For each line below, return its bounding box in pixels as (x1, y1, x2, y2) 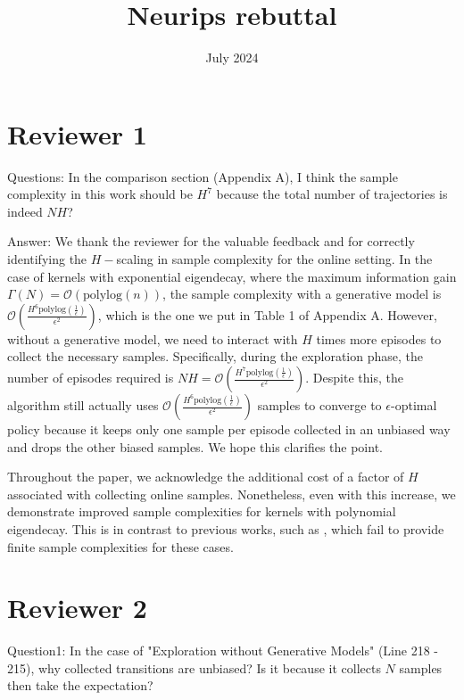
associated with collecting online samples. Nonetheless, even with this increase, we (7, 484, 456, 503)
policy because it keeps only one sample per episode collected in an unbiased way (7, 420, 451, 438)
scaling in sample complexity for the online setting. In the (116, 250, 433, 268)
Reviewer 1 (7, 115, 147, 152)
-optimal (390, 396, 437, 414)
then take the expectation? (7, 676, 153, 695)
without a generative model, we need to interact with (7, 329, 298, 348)
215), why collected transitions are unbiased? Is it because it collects (7, 658, 381, 677)
